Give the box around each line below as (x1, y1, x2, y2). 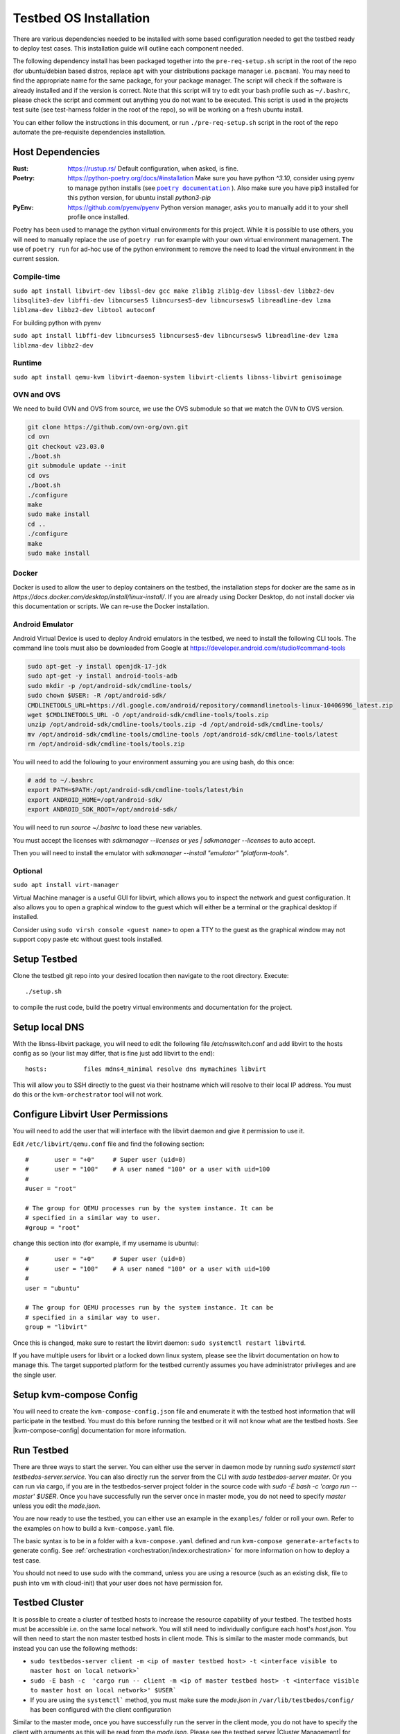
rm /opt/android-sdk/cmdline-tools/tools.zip (27, 740, 185, 748)
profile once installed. (67, 212, 130, 221)
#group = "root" (25, 1224, 80, 1231)
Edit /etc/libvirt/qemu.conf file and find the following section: (12, 1140, 205, 1148)
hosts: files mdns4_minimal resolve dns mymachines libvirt (25, 1065, 267, 1073)
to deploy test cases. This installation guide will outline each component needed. (12, 44, 244, 52)
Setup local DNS (12, 1021, 85, 1033)
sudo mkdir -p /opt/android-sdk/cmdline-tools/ (27, 682, 192, 689)
